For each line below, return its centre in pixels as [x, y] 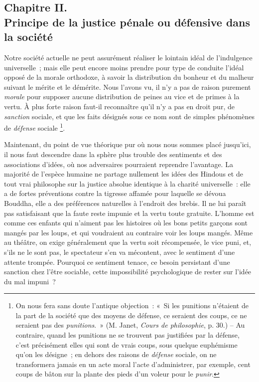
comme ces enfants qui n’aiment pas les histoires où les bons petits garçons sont [126, 223]
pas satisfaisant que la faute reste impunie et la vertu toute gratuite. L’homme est [129, 213]
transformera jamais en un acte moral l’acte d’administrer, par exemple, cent [133, 364]
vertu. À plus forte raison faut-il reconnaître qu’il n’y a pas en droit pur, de [119, 106]
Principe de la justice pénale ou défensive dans [127, 22]
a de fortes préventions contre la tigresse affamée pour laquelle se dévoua [115, 193]
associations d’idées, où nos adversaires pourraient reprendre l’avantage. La [119, 164]
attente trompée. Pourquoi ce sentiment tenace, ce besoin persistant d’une [117, 262]
